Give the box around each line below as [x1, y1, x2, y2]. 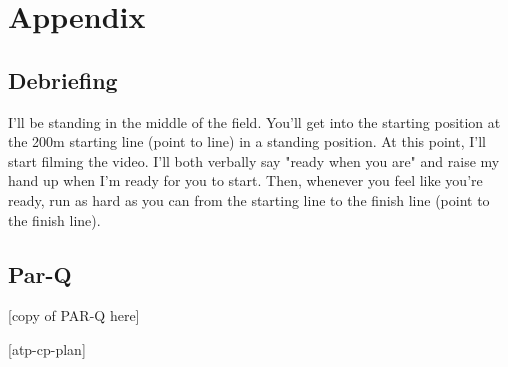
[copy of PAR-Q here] [8, 305, 140, 326]
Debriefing [8, 64, 118, 95]
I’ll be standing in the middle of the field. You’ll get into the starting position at [8, 111, 501, 132]
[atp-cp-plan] [8, 338, 86, 359]
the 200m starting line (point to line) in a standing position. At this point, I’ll [8, 131, 486, 152]
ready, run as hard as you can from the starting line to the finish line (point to [8, 189, 490, 210]
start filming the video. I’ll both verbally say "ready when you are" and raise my [8, 150, 500, 171]
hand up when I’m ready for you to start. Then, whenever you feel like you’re [8, 170, 483, 191]
